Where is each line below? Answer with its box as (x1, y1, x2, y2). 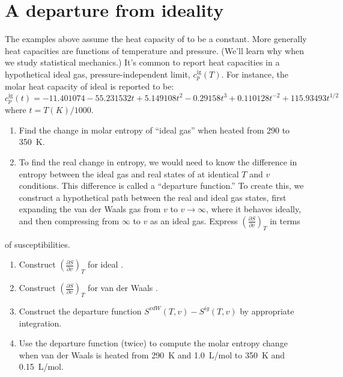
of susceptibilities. (5, 238, 70, 250)
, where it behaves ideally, (206, 203, 302, 215)
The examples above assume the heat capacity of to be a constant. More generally (5, 32, 307, 45)
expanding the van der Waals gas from (19, 203, 161, 215)
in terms (270, 214, 300, 227)
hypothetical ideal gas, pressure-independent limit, (5, 67, 190, 80)
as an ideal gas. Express (150, 214, 238, 227)
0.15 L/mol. (19, 360, 64, 373)
